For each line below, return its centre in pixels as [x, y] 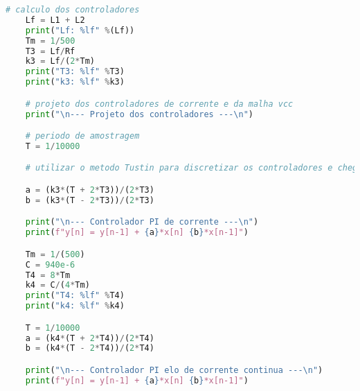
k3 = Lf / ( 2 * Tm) [60, 61]
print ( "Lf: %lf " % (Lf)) [80, 30]
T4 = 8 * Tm [48, 275]
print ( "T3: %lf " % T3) [75, 72]
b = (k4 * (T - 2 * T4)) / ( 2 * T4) [90, 348]
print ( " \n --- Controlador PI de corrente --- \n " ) [142, 222]
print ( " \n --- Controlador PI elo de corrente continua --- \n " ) [174, 370]
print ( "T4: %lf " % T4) [75, 296]
